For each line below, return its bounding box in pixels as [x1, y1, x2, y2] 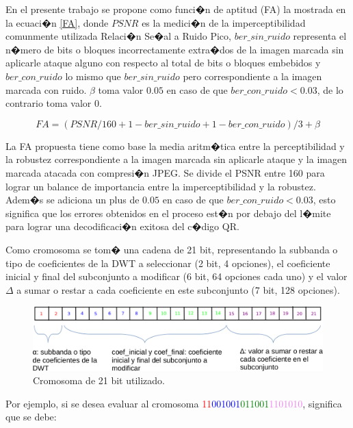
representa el [293, 29, 347, 43]
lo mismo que [65, 68, 121, 83]
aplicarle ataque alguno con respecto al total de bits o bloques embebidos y [5, 55, 321, 70]
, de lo [317, 82, 343, 97]
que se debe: [5, 410, 57, 424]
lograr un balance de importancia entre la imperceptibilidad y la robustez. [5, 179, 316, 193]
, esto [313, 192, 336, 207]
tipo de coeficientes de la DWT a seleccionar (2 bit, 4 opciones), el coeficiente [5, 255, 330, 270]
